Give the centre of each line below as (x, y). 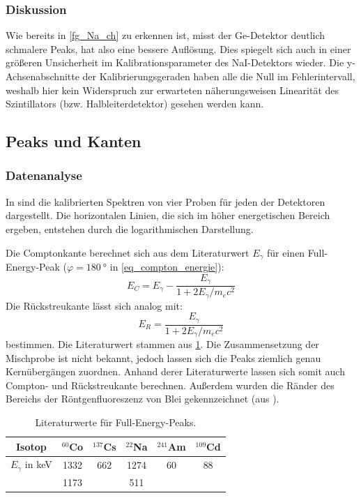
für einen (286, 252)
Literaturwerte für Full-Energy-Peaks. (116, 422)
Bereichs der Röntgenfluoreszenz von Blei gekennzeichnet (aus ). (143, 399)
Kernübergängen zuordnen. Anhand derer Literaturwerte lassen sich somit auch (175, 371)
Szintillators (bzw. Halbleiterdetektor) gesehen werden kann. (135, 104)
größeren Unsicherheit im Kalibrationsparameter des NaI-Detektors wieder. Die (175, 62)
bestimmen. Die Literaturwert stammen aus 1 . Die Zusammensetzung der (162, 344)
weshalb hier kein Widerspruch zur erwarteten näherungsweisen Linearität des (172, 90)
